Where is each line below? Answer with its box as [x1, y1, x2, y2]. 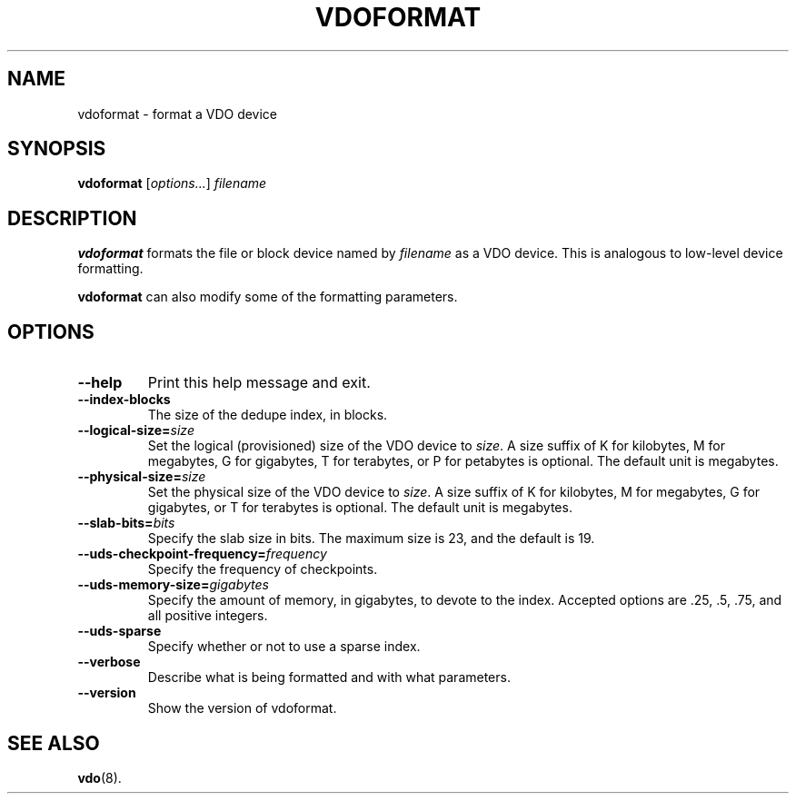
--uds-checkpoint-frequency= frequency [77, 546, 327, 562]
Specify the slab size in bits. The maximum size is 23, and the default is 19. [147, 530, 595, 547]
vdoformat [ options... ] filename [77, 175, 267, 192]
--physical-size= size [77, 469, 206, 485]
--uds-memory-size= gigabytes [77, 577, 269, 593]
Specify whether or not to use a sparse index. [147, 638, 421, 655]
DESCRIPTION [7, 206, 137, 230]
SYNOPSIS [7, 137, 106, 161]
